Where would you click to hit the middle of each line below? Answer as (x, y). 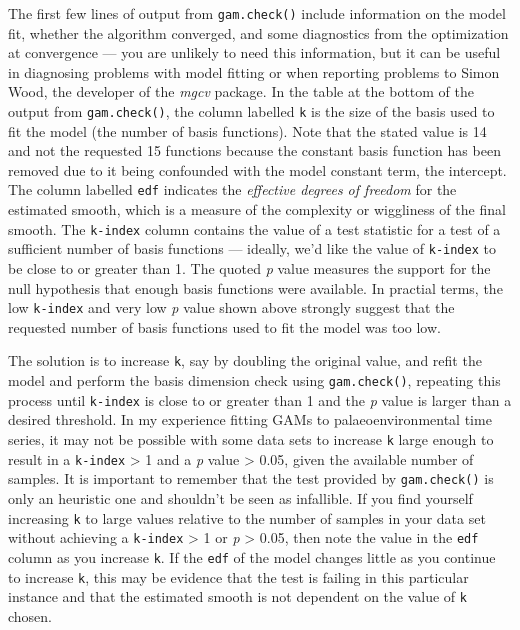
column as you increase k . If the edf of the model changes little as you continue (252, 556)
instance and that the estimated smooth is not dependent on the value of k (237, 596)
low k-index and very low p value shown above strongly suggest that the (231, 307)
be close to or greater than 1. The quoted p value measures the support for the (249, 268)
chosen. (30, 615)
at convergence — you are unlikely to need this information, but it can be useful (254, 52)
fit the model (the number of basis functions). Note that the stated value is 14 (247, 130)
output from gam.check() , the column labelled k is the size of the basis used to (251, 111)
